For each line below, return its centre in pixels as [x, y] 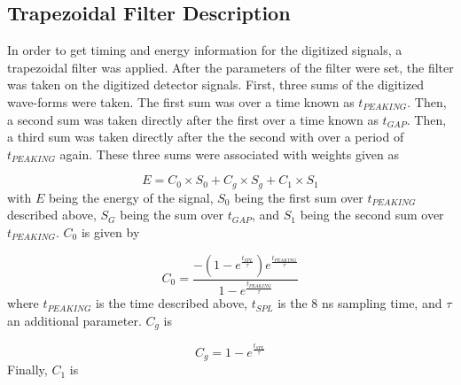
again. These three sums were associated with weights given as [230, 154]
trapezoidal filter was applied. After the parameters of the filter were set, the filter [230, 67]
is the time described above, [172, 303]
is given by [110, 232]
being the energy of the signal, [131, 197]
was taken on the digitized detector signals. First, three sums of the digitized [216, 85]
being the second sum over [372, 215]
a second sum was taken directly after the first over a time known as [193, 119]
